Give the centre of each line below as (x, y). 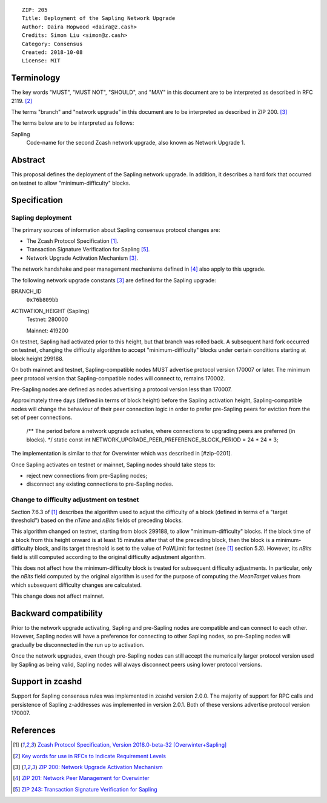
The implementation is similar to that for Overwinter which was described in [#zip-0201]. (122, 454)
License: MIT (41, 61)
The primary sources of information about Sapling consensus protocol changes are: (116, 230)
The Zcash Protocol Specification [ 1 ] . (72, 241)
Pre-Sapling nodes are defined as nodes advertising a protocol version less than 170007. (122, 389)
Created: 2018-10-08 (52, 52)
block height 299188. (37, 359)
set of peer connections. (42, 417)
